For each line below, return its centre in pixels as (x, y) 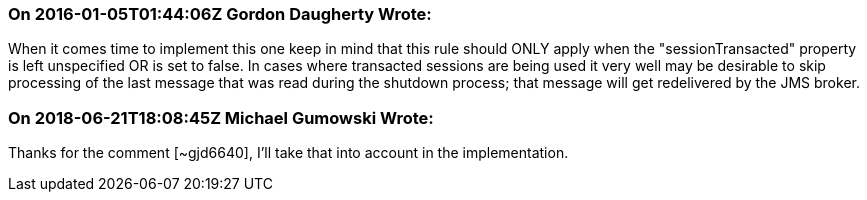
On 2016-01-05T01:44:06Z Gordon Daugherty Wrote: (220, 14)
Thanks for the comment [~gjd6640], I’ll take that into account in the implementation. (288, 153)
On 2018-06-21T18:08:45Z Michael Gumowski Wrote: (221, 117)
